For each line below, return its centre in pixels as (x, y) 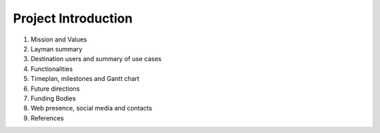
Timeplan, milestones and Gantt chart (85, 79)
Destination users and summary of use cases (96, 59)
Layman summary (57, 49)
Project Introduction (73, 18)
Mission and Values (59, 39)
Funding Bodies (53, 98)
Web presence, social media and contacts (91, 108)
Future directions (55, 89)
